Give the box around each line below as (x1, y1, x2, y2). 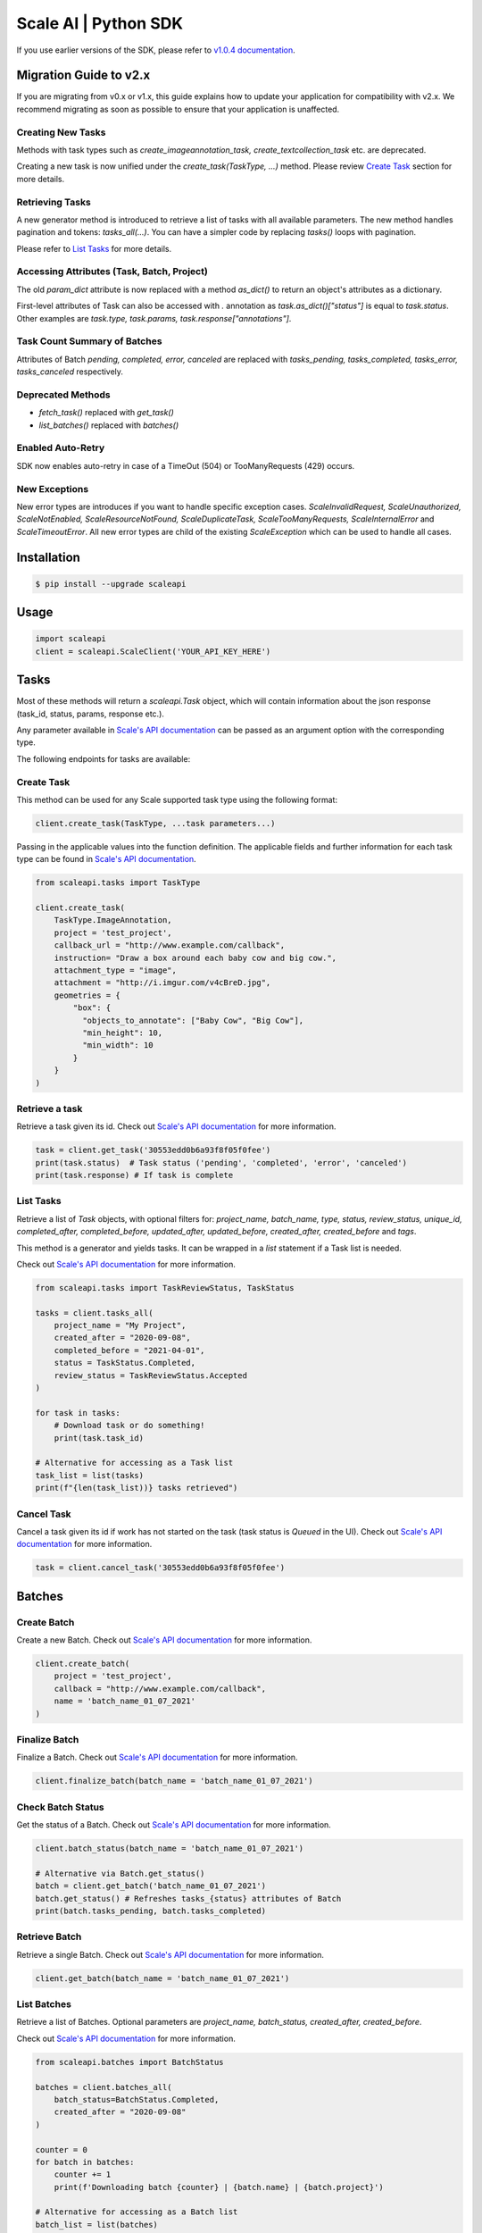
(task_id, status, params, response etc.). (16, 708, 165, 719)
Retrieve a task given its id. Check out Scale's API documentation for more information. (16, 1121, 337, 1132)
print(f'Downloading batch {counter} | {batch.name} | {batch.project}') (54, 2182, 384, 2192)
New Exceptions (16, 482, 89, 495)
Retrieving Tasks (16, 196, 91, 208)
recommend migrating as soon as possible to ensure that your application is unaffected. (16, 104, 340, 114)
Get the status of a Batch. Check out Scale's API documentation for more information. (16, 1819, 332, 1830)
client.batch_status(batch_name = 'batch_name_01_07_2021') (35, 1844, 304, 1853)
